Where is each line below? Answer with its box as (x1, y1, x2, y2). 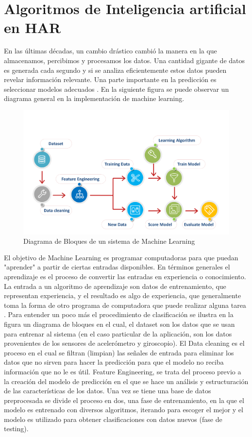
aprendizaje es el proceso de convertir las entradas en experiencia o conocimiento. (4, 271, 246, 281)
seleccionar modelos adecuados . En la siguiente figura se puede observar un (4, 84, 229, 94)
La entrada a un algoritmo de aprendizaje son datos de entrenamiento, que (4, 281, 226, 291)
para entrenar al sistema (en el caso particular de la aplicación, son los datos (4, 328, 232, 338)
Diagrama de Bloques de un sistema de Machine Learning (23, 236, 195, 246)
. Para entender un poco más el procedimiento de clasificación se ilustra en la (4, 309, 234, 319)
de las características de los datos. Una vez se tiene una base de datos (4, 386, 211, 396)
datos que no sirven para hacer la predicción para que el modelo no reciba (4, 357, 224, 367)
